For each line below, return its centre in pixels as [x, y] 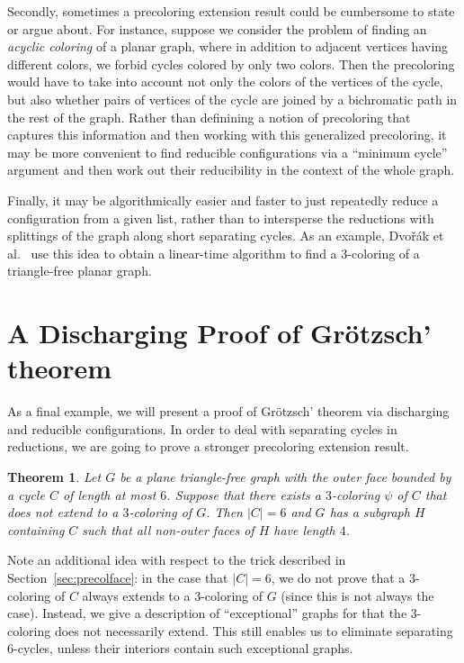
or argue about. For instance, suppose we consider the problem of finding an [217, 28]
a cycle [26, 494]
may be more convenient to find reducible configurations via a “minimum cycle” [228, 152]
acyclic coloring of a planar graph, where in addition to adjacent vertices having [228, 46]
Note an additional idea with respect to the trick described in [177, 560]
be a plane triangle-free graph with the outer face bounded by [286, 477]
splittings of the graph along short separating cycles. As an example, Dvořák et [226, 236]
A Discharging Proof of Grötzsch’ [219, 333]
